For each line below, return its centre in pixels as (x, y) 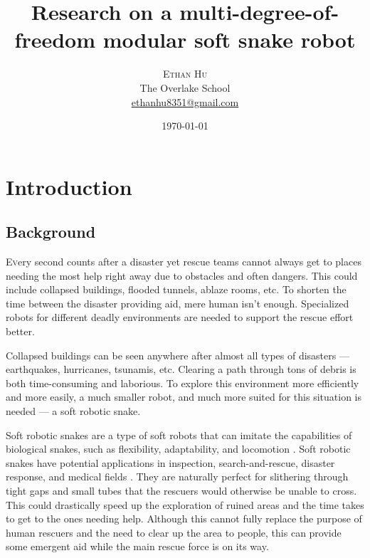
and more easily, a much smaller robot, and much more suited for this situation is (184, 397)
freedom (55, 40)
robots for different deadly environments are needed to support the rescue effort (180, 317)
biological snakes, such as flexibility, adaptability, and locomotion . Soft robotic (178, 449)
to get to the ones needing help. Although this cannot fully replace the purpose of (184, 518)
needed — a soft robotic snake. (73, 411)
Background (51, 232)
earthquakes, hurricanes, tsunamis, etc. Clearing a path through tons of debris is (181, 369)
